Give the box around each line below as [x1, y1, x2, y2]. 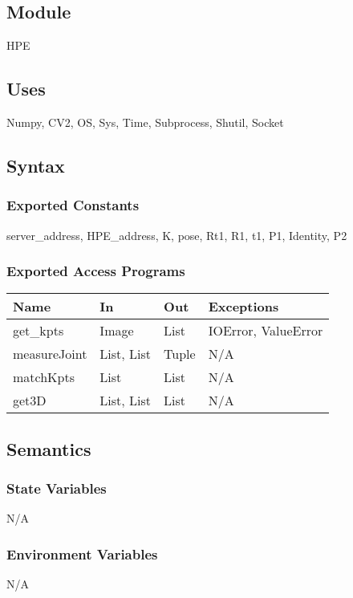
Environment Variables [6, 543, 158, 563]
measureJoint [13, 344, 87, 364]
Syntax [6, 153, 65, 177]
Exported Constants [6, 195, 140, 215]
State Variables [6, 478, 107, 498]
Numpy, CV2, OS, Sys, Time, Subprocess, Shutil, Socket [6, 114, 284, 130]
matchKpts [13, 368, 75, 387]
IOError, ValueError [208, 321, 323, 340]
